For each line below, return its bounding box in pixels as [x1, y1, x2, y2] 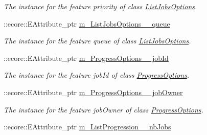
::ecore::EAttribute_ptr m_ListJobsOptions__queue [4, 18, 170, 29]
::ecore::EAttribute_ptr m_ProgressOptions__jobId [4, 52, 169, 63]
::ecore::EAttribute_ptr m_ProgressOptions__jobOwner [4, 86, 183, 97]
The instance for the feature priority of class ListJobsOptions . [4, 1, 197, 11]
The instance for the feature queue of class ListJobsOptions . [4, 35, 191, 46]
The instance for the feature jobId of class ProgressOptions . [4, 70, 190, 80]
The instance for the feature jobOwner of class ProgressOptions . [4, 104, 203, 115]
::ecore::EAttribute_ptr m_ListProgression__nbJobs [4, 121, 171, 132]
